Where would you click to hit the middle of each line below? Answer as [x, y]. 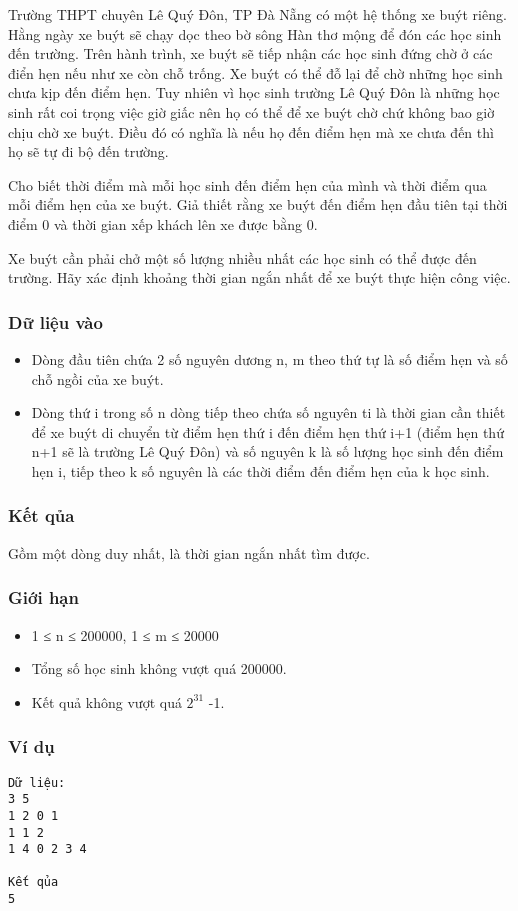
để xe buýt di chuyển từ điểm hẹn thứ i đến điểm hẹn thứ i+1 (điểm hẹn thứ [267, 431]
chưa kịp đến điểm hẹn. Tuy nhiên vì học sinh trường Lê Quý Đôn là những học [254, 92]
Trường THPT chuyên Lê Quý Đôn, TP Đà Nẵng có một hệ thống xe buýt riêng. [257, 14]
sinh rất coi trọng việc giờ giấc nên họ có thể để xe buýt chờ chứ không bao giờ [251, 111]
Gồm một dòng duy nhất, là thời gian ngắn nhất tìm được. [189, 552]
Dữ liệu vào [55, 321]
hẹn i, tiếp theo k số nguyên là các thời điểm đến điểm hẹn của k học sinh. [260, 470]
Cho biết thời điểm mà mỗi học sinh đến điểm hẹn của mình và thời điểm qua [247, 184]
